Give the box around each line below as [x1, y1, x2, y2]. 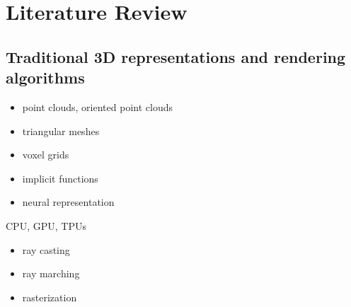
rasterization [22, 289, 77, 304]
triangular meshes [22, 123, 100, 138]
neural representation [22, 195, 115, 209]
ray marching [22, 266, 80, 281]
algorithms [6, 66, 85, 88]
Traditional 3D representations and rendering [6, 45, 346, 67]
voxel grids [22, 147, 69, 162]
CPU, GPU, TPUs [6, 218, 86, 233]
